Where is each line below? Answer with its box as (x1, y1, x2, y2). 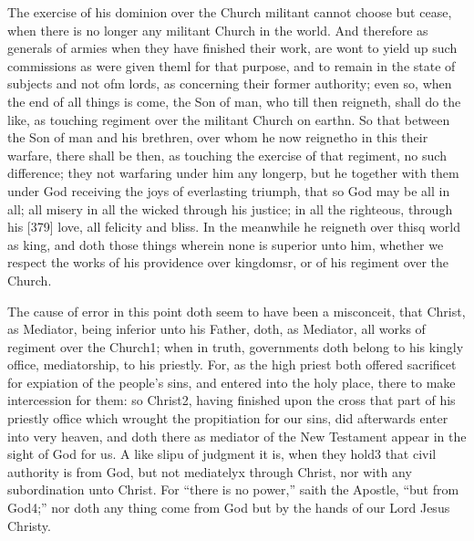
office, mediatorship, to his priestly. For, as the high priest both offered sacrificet (7, 355, 457, 374)
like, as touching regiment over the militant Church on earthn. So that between (7, 109, 450, 129)
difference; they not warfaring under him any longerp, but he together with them (7, 163, 459, 182)
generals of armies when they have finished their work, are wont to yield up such (7, 38, 458, 57)
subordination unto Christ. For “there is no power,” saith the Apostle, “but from (7, 480, 459, 499)
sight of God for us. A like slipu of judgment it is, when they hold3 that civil (7, 444, 437, 463)
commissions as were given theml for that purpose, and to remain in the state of (7, 56, 456, 75)
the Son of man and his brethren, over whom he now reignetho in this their (7, 128, 428, 147)
